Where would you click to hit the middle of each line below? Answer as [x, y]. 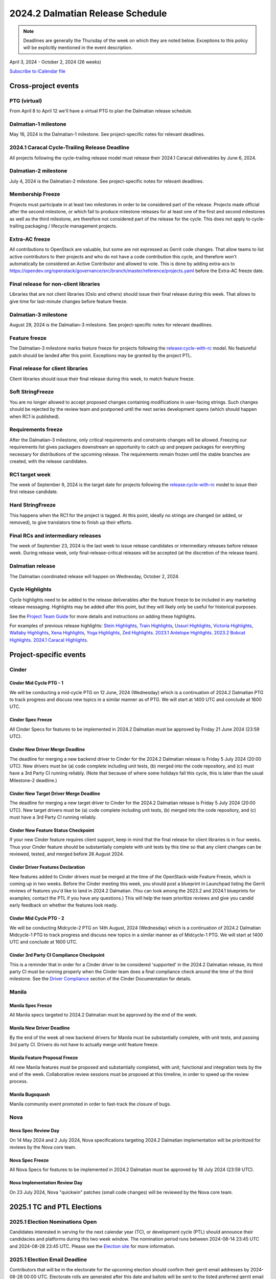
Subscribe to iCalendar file [38, 71]
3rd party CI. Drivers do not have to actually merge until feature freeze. [84, 1045]
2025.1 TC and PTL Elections [56, 1207]
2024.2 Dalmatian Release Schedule [88, 13]
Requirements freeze [36, 430]
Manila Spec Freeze [31, 1006]
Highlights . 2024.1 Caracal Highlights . [49, 640]
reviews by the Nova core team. [43, 1147]
